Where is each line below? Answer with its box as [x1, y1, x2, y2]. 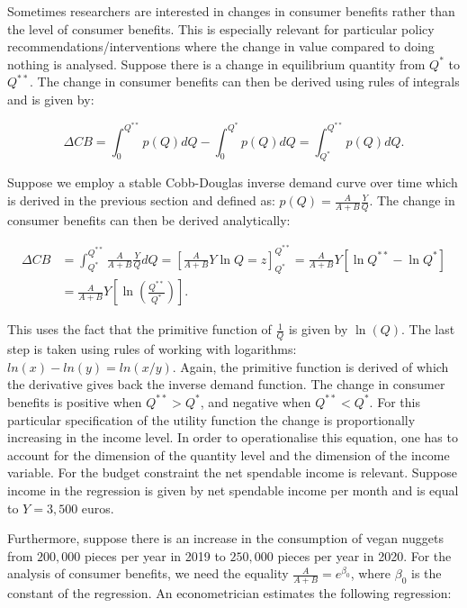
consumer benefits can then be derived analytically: [7, 210, 291, 229]
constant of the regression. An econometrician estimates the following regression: [7, 584, 452, 603]
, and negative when [200, 392, 311, 411]
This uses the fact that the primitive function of [7, 320, 272, 339]
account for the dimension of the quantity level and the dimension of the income [7, 445, 450, 464]
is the [411, 564, 442, 583]
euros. [81, 498, 114, 517]
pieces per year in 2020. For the [277, 546, 452, 565]
